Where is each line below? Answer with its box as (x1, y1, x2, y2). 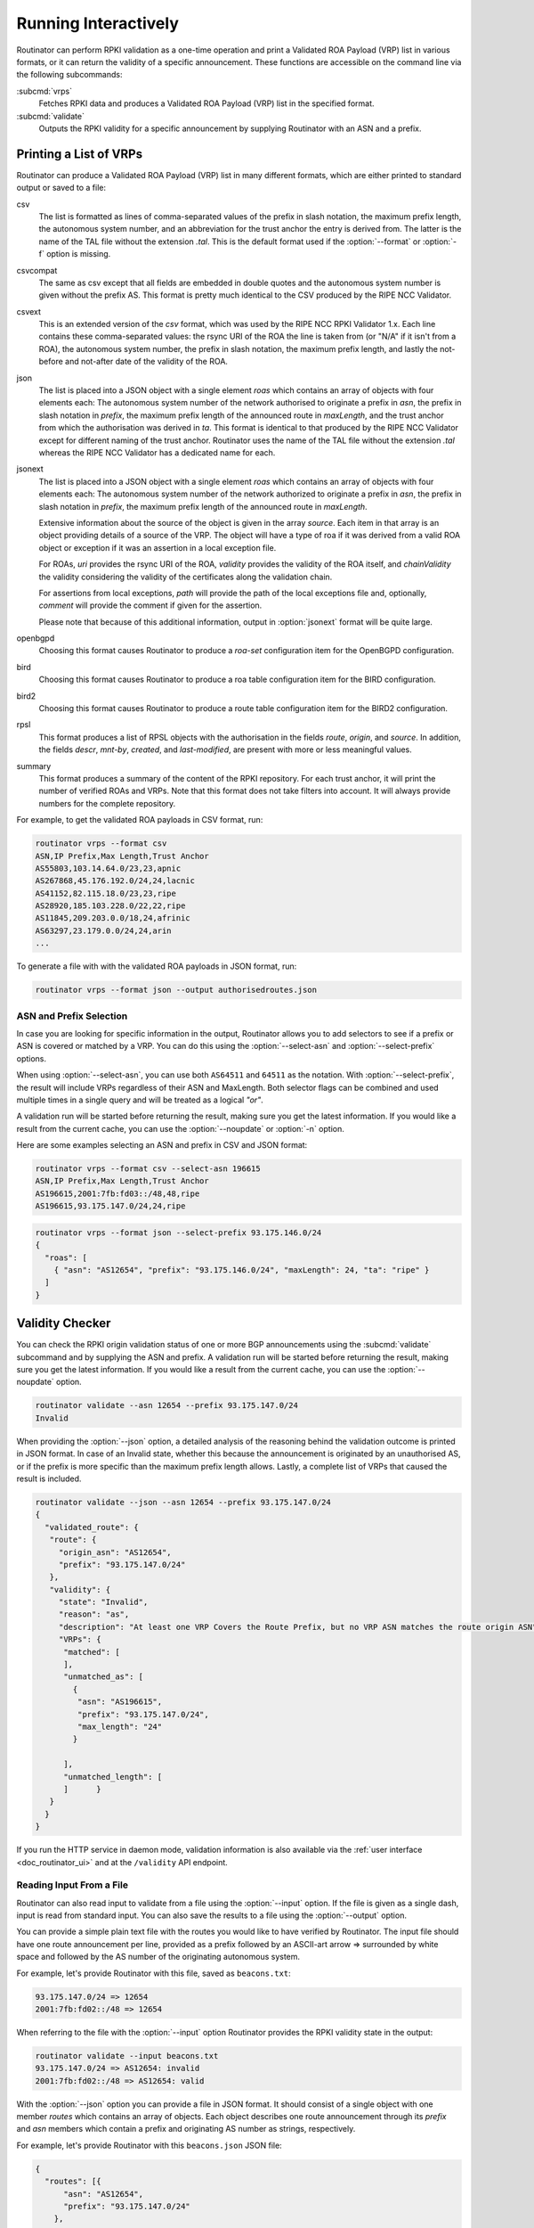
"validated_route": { (44, 1522, 140, 1532)
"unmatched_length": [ (63, 1772, 163, 1782)
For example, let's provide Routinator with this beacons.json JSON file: (16, 2140, 282, 2150)
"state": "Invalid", (58, 1597, 149, 1608)
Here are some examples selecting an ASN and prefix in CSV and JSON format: (16, 1140, 308, 1151)
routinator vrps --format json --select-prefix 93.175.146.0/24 (35, 1227, 322, 1238)
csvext (16, 306, 42, 316)
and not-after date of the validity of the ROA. (65, 356, 229, 367)
